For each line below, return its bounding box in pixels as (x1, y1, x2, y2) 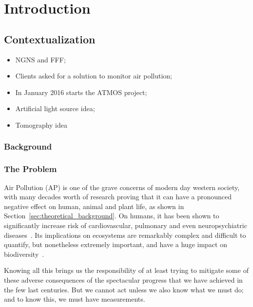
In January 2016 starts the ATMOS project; (15, 87, 147, 97)
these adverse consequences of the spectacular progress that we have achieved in (4, 274, 243, 285)
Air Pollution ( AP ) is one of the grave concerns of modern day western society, (4, 182, 240, 192)
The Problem (4, 163, 57, 175)
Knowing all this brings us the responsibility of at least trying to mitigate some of (4, 265, 249, 275)
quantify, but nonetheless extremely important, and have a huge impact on (4, 239, 227, 249)
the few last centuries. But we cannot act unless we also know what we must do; (4, 284, 244, 294)
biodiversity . (4, 249, 44, 259)
